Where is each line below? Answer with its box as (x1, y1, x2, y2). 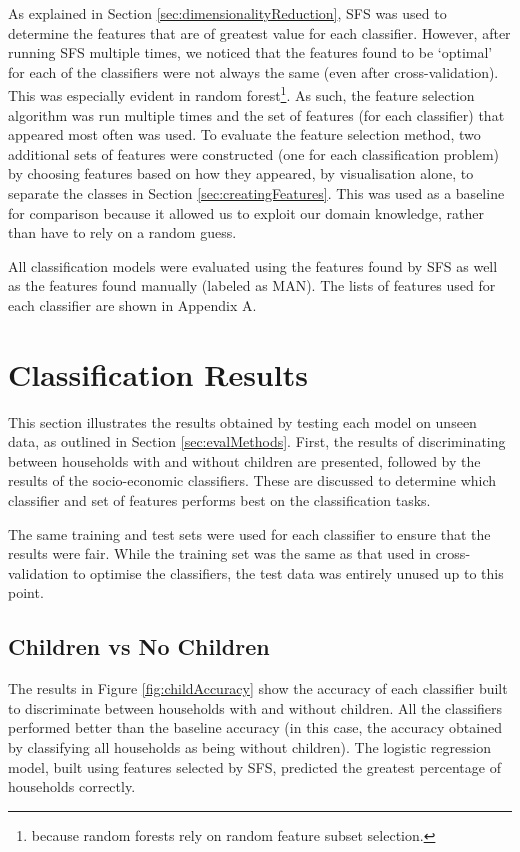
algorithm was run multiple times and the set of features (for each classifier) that (8, 104, 505, 125)
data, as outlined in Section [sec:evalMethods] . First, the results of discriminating (8, 431, 506, 452)
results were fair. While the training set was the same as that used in (8, 543, 431, 564)
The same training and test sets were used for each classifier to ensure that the (8, 523, 491, 544)
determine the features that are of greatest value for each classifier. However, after (8, 22, 511, 43)
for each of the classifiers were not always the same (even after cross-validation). (8, 61, 499, 82)
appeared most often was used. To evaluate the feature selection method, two (8, 124, 481, 145)
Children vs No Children (8, 631, 270, 662)
